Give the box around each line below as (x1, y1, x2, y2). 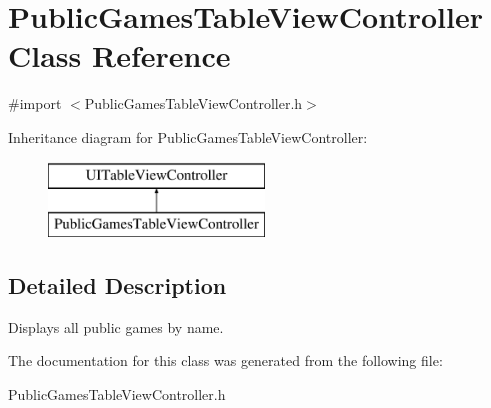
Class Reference (8, 35, 231, 76)
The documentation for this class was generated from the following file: (8, 350, 443, 371)
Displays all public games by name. (8, 316, 224, 337)
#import (8, 93, 62, 114)
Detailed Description (8, 270, 227, 301)
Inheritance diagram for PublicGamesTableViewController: (8, 126, 368, 147)
